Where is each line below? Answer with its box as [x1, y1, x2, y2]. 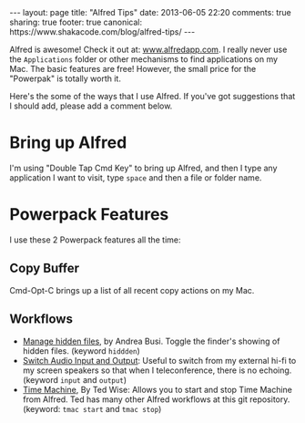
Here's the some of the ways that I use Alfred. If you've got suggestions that [9, 91, 296, 101]
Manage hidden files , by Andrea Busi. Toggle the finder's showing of [22, 335, 280, 346]
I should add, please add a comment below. [9, 100, 173, 111]
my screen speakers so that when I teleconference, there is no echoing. [22, 365, 292, 376]
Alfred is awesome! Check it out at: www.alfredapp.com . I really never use [9, 44, 288, 55]
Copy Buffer [9, 261, 80, 276]
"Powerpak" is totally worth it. [9, 73, 121, 84]
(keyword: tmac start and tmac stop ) [22, 403, 162, 414]
